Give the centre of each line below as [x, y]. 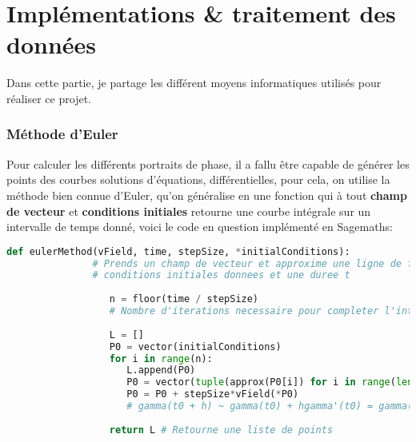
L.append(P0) [161, 370]
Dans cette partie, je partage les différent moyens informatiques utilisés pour [194, 83]
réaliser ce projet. [49, 98]
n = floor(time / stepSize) [184, 299]
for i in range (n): [161, 358]
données [52, 44]
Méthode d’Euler [62, 134]
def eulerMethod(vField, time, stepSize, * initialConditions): [178, 251]
